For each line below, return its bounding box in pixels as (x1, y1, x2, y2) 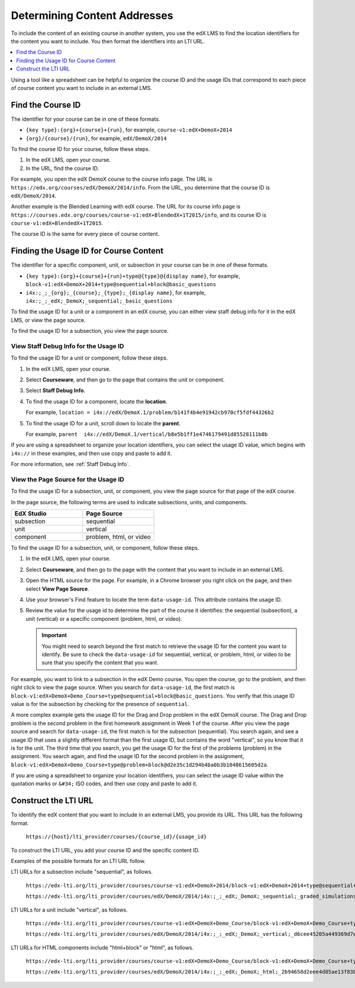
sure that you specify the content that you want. (41, 659, 159, 666)
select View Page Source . (25, 585, 90, 592)
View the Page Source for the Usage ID (11, 475, 124, 483)
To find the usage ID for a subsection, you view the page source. (11, 328, 169, 335)
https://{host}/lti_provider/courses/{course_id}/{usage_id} (25, 833, 207, 841)
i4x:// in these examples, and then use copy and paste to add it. (11, 450, 172, 457)
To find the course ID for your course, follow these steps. (11, 145, 150, 152)
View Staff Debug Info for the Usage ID (11, 342, 124, 350)
